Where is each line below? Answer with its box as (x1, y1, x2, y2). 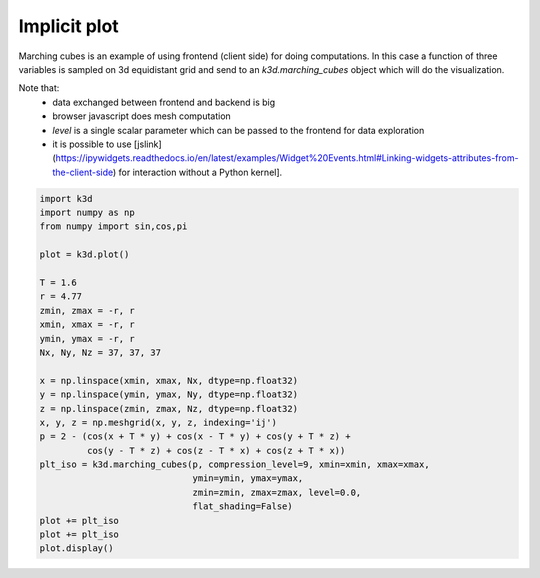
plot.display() (39, 543, 114, 554)
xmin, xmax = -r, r (39, 319, 135, 330)
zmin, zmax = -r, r (39, 305, 135, 316)
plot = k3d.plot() (39, 249, 130, 260)
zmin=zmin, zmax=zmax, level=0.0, (192, 486, 362, 498)
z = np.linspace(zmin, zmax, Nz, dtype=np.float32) (39, 403, 299, 414)
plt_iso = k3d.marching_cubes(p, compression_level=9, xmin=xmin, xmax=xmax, (39, 459, 430, 470)
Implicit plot (18, 15, 119, 37)
